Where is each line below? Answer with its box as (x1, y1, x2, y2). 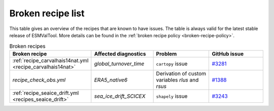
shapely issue (156, 92, 188, 99)
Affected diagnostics (94, 50, 146, 57)
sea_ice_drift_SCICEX (94, 92, 146, 99)
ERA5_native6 (94, 76, 128, 84)
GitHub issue (212, 50, 244, 57)
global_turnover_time (94, 60, 145, 67)
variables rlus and (156, 76, 199, 84)
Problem (156, 50, 177, 57)
